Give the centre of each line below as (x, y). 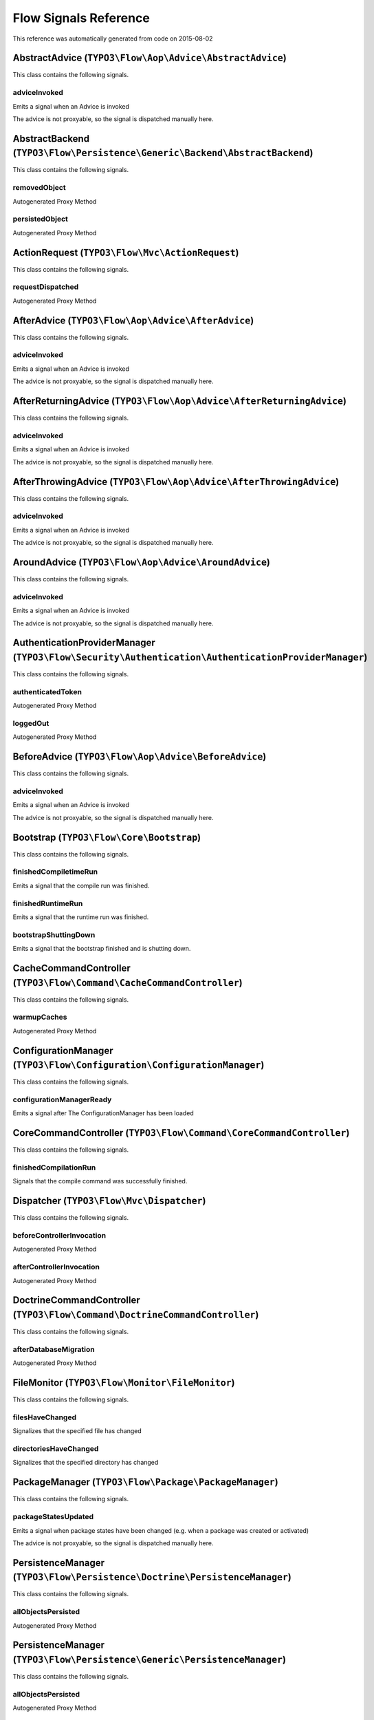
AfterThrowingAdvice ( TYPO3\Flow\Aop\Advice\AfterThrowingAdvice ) (176, 482)
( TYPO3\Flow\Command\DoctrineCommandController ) (136, 1315)
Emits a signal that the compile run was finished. (81, 885)
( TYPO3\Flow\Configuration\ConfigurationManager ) (139, 1065)
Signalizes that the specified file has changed (77, 1431)
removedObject (39, 188)
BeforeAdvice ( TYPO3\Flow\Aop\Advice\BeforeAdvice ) (140, 757)
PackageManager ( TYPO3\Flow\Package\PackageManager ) (145, 1482)
